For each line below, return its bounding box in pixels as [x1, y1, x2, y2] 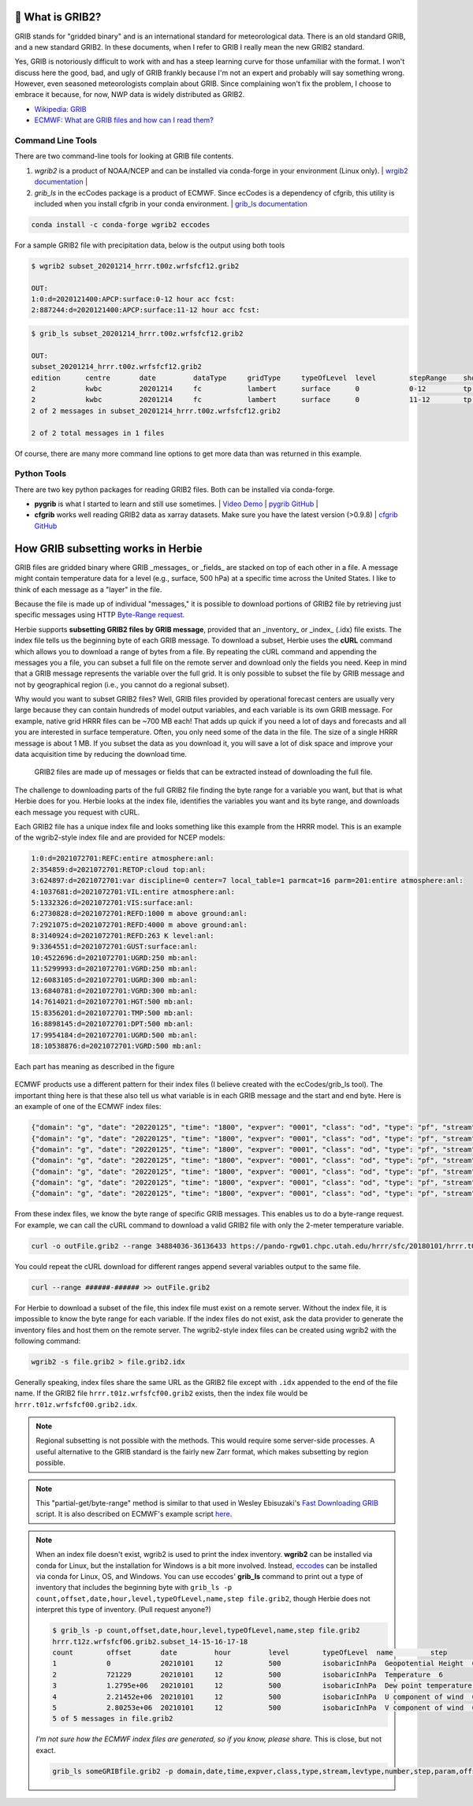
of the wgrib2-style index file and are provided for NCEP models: [14, 832, 225, 843]
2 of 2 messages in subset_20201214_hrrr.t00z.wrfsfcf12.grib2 [31, 406, 281, 415]
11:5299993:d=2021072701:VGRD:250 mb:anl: [31, 964, 198, 974]
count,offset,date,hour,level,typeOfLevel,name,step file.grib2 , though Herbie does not [35, 1593, 371, 1603]
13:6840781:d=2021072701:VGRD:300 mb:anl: [31, 986, 198, 996]
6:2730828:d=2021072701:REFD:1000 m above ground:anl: [31, 909, 248, 918]
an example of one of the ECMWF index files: [14, 1102, 162, 1112]
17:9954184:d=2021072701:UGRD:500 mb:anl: [31, 1030, 198, 1040]
